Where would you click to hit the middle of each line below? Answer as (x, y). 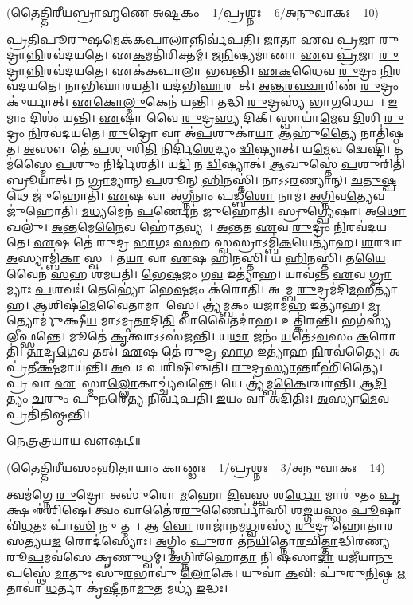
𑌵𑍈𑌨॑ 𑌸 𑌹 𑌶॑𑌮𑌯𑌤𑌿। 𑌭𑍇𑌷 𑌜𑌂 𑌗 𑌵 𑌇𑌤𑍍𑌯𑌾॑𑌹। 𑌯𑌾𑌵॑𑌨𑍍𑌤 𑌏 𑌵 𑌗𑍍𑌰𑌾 (199, 273)
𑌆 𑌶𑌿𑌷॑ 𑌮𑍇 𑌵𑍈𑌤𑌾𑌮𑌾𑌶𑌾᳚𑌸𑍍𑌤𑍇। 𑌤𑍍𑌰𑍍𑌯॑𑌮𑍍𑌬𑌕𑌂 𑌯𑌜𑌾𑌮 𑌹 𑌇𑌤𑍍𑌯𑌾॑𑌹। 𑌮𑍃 (207, 304)
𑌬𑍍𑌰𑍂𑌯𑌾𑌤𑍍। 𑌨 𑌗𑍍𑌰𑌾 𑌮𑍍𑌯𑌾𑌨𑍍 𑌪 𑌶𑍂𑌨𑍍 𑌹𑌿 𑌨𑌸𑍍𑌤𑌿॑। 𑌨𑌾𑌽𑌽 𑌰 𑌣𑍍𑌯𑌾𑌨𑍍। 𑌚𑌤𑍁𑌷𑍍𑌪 (202, 179)
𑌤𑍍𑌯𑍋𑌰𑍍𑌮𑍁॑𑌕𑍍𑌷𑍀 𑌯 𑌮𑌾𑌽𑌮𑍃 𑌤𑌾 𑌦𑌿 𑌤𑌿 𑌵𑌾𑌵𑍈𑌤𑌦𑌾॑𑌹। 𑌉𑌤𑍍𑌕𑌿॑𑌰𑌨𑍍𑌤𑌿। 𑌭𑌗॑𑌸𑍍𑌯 (199, 320)
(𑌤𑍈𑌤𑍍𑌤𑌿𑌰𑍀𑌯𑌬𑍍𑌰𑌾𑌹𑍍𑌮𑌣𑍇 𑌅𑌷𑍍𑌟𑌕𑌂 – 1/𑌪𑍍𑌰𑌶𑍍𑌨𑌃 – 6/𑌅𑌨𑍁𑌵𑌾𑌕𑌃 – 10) (193, 12)
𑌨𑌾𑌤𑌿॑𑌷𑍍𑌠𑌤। (382, 133)
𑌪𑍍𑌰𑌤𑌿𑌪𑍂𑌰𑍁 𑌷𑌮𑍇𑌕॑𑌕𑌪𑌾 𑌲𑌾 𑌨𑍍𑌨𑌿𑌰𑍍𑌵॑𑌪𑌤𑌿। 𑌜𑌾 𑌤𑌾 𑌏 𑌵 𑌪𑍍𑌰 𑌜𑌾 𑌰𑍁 (203, 39)
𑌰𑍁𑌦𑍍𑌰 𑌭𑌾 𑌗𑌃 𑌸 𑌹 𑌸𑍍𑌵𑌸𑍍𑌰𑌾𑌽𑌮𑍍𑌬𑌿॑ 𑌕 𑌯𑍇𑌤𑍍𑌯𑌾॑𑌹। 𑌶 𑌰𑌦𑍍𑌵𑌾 (249, 242)
